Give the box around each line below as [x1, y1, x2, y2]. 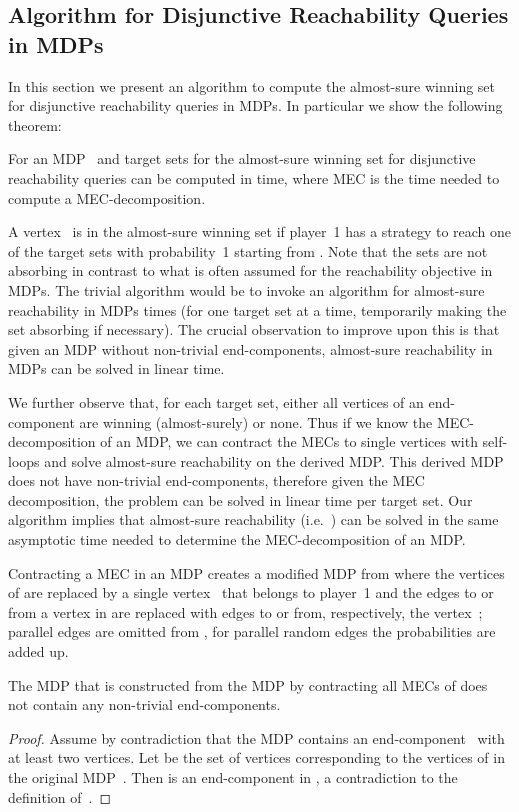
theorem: [8, 114, 62, 135]
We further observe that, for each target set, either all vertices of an [8, 391, 424, 412]
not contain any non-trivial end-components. [8, 694, 281, 715]
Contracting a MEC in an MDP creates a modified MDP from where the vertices [8, 562, 505, 583]
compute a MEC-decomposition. [8, 187, 206, 208]
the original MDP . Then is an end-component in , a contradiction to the [8, 767, 458, 787]
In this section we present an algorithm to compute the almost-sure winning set [8, 75, 496, 96]
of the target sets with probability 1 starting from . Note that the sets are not [8, 240, 488, 261]
